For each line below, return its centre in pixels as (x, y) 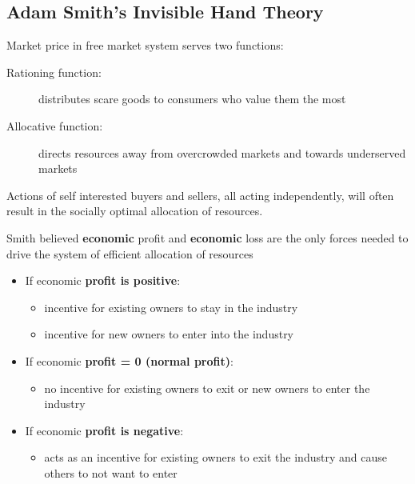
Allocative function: (55, 125)
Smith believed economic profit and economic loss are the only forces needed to (207, 237)
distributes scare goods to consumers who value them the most (192, 99)
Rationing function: (54, 72)
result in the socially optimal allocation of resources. (135, 211)
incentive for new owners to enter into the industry (169, 334)
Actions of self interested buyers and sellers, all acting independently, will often (200, 195)
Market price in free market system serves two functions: (145, 45)
